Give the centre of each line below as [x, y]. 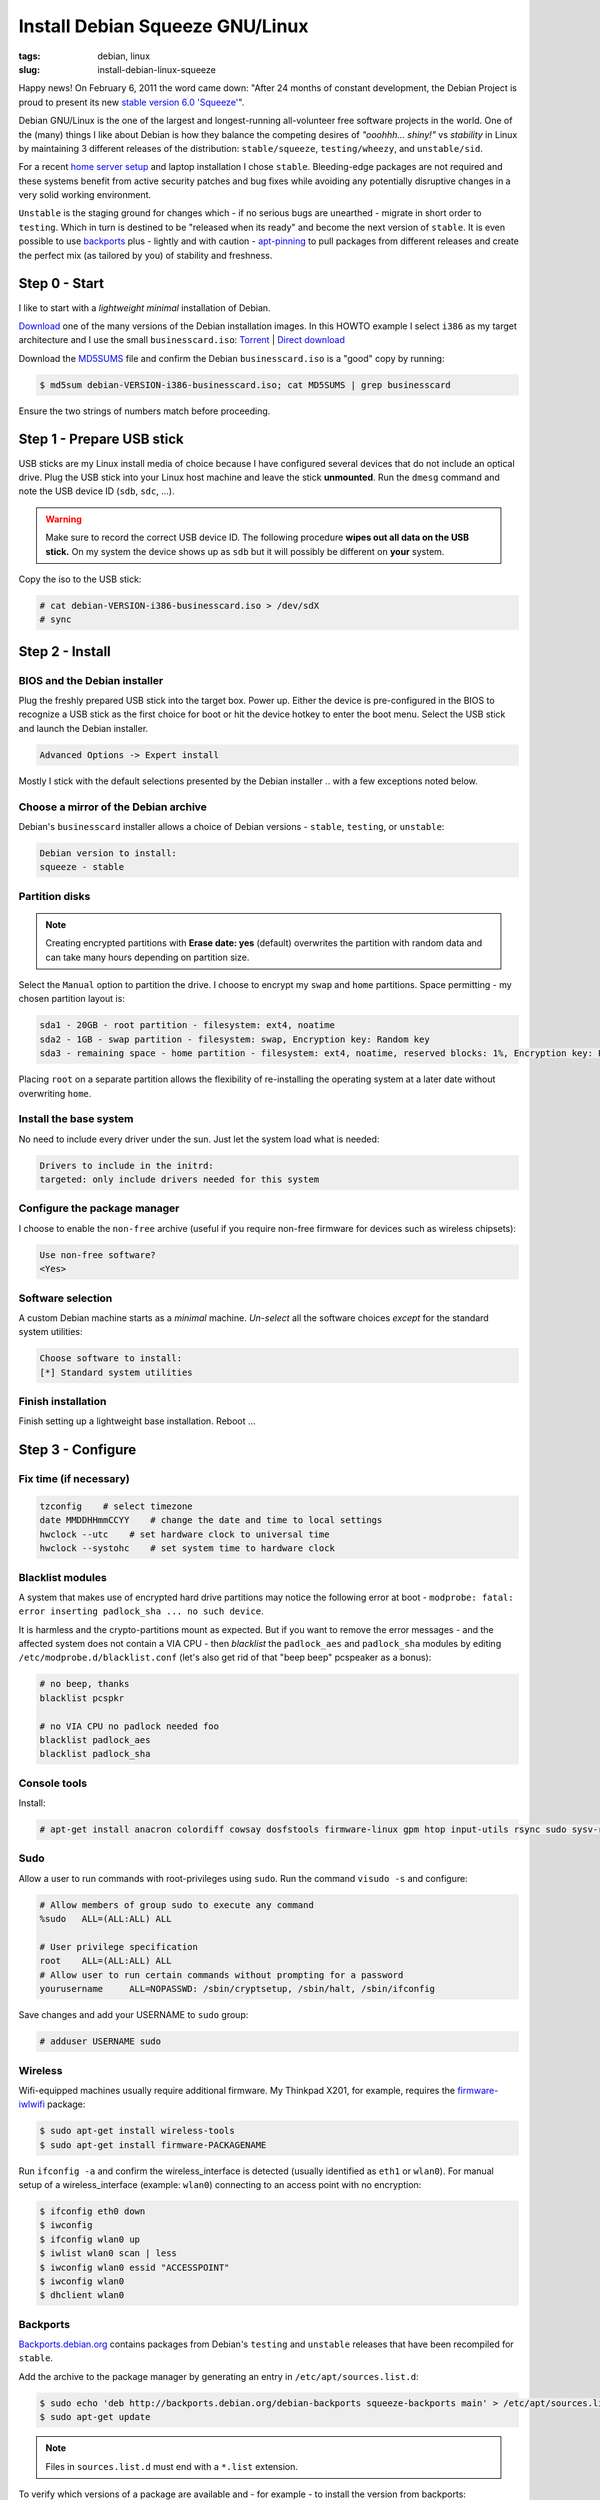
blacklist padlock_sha [95, 1754]
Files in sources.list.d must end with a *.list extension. [172, 2466]
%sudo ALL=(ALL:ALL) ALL [105, 1919]
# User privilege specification [119, 1946]
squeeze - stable [82, 867]
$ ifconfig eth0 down [92, 2211]
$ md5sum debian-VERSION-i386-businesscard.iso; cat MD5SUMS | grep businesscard [245, 384]
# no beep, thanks [84, 1684]
